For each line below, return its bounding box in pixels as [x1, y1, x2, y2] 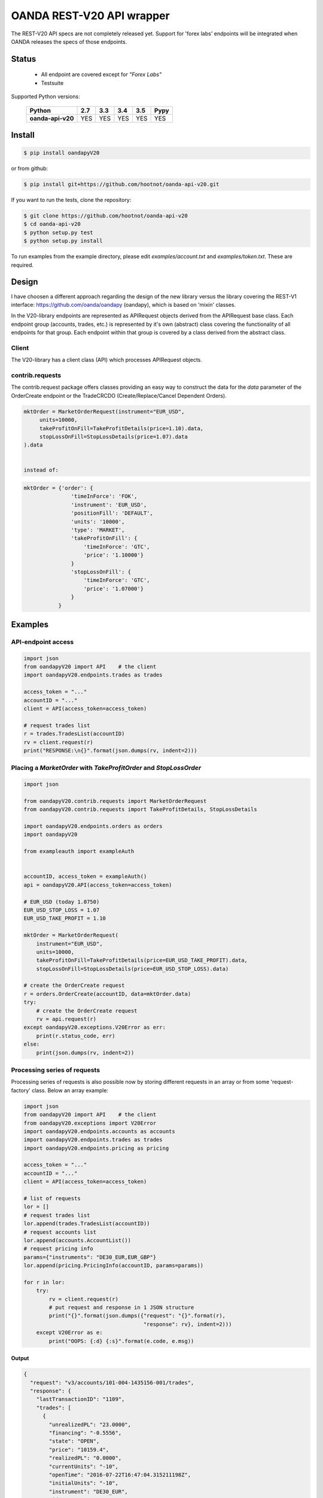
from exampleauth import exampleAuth [23, 848, 135, 855]
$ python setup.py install [23, 237, 103, 244]
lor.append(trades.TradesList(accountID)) [23, 1220, 150, 1227]
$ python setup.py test [23, 229, 94, 236]
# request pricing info [23, 1245, 94, 1252]
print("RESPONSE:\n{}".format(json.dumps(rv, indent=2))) [23, 747, 197, 754]
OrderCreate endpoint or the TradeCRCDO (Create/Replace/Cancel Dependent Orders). [11, 392, 227, 399]
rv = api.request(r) [36, 1016, 97, 1023]
